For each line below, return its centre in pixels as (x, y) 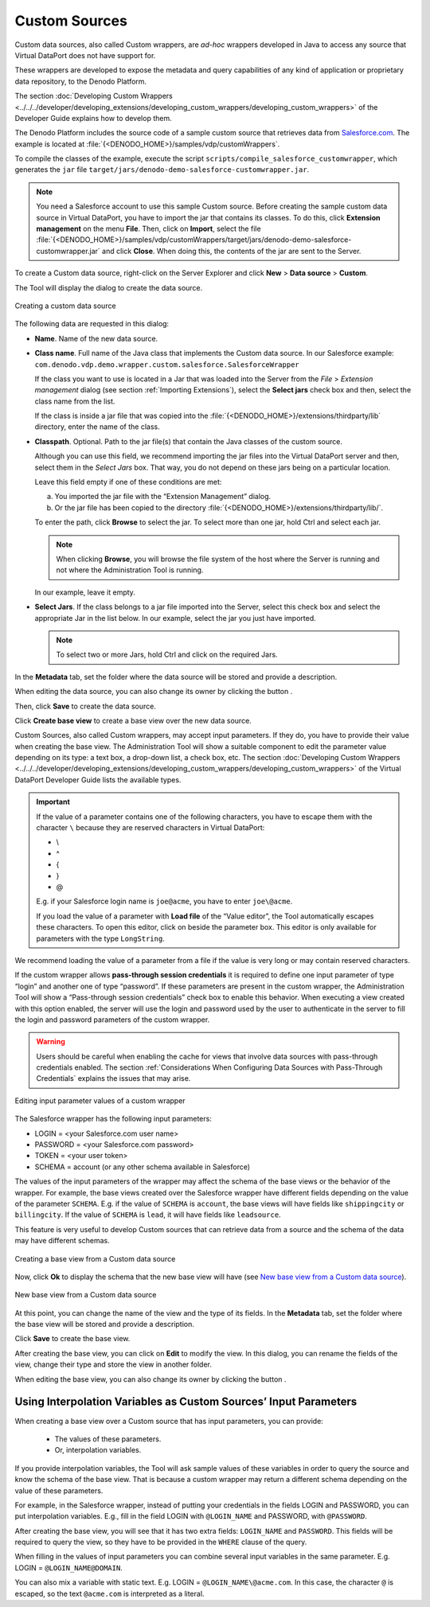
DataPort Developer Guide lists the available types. (98, 779)
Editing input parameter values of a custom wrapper (100, 1100)
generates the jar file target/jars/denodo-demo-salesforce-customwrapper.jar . (162, 170)
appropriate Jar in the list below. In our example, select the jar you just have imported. (175, 618)
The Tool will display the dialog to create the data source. (109, 287)
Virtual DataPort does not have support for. (85, 55)
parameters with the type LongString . (100, 938)
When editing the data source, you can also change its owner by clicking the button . (154, 692)
